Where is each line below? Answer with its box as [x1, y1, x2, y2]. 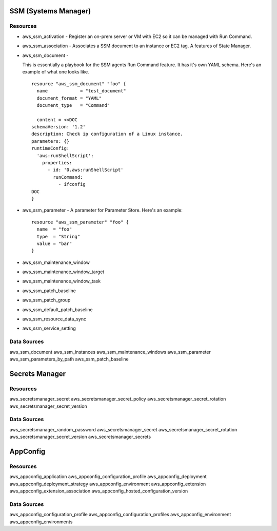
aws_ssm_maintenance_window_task [22, 278, 101, 285]
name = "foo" [36, 226, 72, 232]
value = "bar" [36, 240, 72, 246]
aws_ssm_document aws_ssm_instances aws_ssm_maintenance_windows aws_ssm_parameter [9, 349, 211, 355]
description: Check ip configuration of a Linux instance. [31, 131, 183, 137]
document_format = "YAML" [36, 95, 102, 101]
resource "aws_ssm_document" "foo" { [31, 81, 127, 87]
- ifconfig [58, 181, 86, 187]
